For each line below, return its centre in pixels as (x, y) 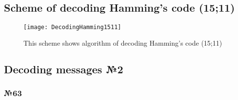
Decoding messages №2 (64, 69)
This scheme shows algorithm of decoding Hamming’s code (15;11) (123, 42)
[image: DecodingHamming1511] (72, 27)
